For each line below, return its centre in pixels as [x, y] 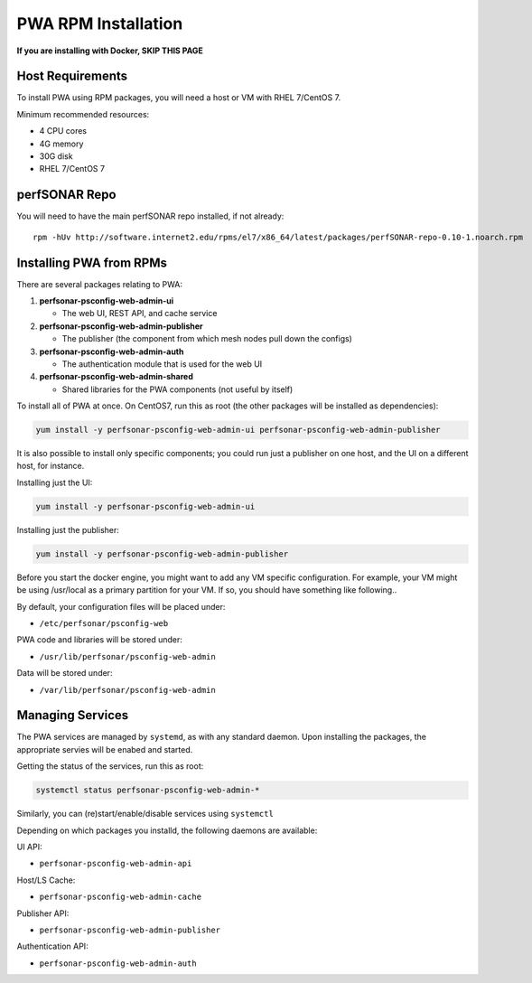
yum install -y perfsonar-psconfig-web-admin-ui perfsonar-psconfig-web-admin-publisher [238, 430]
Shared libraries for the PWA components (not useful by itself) [177, 389]
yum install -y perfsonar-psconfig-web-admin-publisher [162, 554]
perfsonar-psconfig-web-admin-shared [116, 377]
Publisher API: [43, 913]
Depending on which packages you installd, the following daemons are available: [167, 830]
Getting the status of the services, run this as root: [110, 766]
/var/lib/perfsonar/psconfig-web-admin [127, 690]
